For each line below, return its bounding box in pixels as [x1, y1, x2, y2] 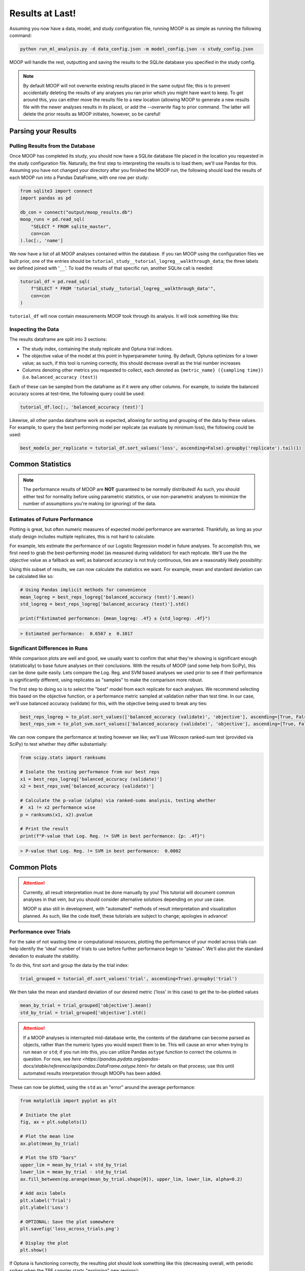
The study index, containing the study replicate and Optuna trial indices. [22, 346, 173, 352]
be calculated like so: [9, 573, 54, 580]
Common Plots [9, 863, 57, 871]
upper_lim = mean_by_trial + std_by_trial [20, 1162, 128, 1168]
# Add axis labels [20, 1190, 66, 1196]
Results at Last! [9, 8, 76, 19]
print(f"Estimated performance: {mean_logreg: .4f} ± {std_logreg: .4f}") [20, 616, 211, 621]
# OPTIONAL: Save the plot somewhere [20, 1219, 114, 1225]
